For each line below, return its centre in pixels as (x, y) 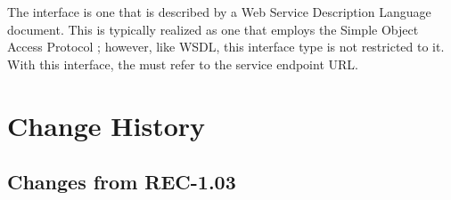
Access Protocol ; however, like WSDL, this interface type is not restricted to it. (226, 47)
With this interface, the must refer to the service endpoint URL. (183, 64)
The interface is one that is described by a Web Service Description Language (219, 12)
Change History (107, 125)
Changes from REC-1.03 (122, 182)
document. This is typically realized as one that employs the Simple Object (213, 29)
